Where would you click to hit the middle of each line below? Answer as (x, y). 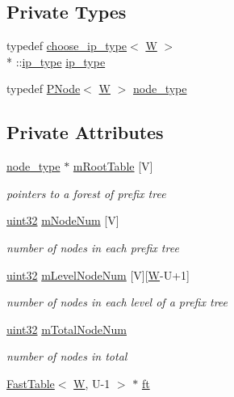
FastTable (31, 383)
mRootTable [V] (113, 166)
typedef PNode (44, 89)
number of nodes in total (67, 356)
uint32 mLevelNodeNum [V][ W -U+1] (98, 275)
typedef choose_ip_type (67, 46)
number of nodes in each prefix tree (93, 247)
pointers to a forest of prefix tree (86, 193)
